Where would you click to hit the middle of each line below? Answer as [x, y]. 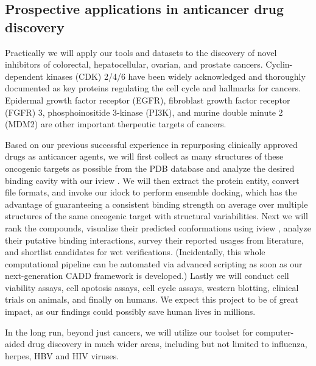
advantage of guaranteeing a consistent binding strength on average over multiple [156, 204]
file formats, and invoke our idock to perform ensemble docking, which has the [151, 192]
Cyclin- [279, 64]
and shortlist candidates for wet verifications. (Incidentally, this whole [135, 252]
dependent [24, 76]
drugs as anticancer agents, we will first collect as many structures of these [144, 156]
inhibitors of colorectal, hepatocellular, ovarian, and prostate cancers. [134, 64]
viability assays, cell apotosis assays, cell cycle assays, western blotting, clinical [152, 287]
